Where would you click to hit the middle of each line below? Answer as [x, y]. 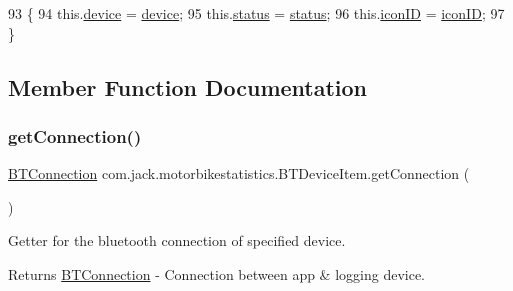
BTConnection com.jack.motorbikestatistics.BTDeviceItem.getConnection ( [239, 173]
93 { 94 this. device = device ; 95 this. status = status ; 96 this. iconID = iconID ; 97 [256, 13]
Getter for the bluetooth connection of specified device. [177, 240]
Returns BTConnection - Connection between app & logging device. [217, 273]
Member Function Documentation [188, 86]
